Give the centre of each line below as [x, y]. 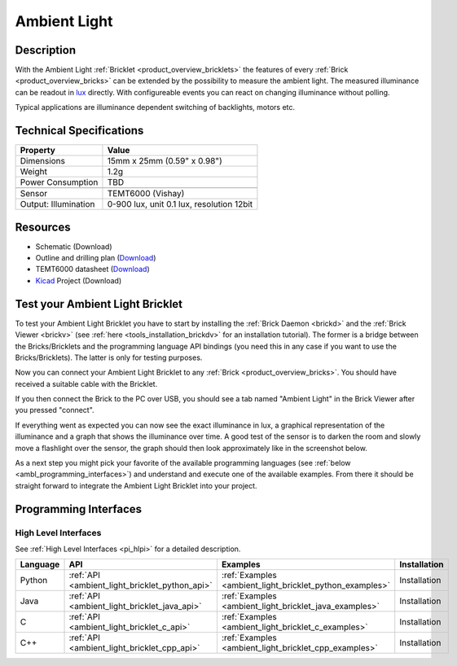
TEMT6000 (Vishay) [146, 194]
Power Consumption [59, 182]
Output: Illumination [57, 204]
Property [38, 151]
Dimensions [42, 161]
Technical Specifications [79, 131]
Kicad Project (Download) [79, 280]
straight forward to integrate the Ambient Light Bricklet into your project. [136, 485]
